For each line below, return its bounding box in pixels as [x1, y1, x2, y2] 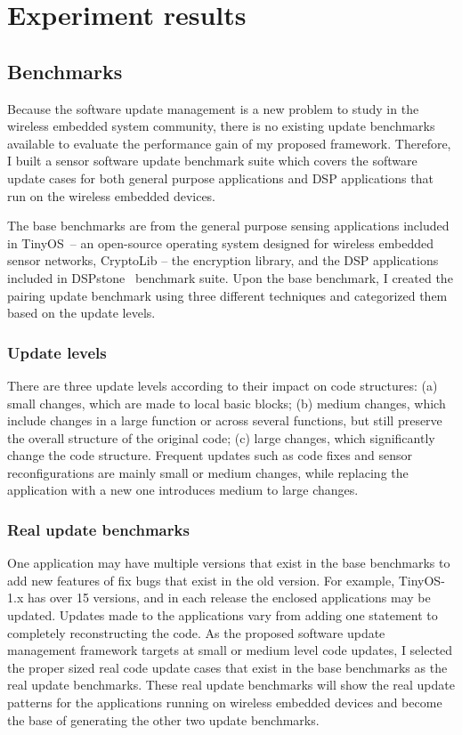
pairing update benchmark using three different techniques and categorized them [7, 286, 448, 304]
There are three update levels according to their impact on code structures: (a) [7, 376, 438, 394]
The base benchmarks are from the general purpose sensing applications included [7, 216, 450, 235]
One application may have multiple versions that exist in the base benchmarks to [7, 553, 450, 572]
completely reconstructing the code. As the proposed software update [7, 623, 385, 642]
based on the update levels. [7, 303, 156, 322]
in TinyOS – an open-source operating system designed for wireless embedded [7, 233, 434, 252]
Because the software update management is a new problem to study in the [7, 99, 419, 117]
